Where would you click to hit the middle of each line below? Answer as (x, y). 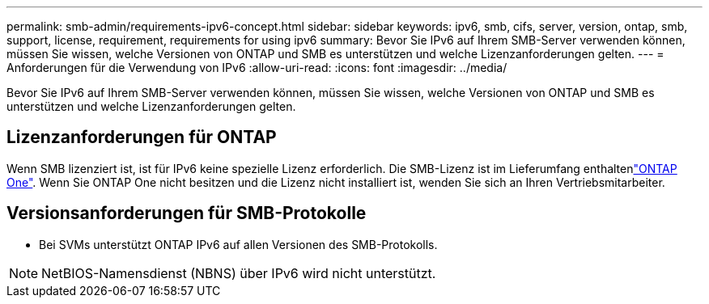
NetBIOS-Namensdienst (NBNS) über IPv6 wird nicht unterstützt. (239, 273)
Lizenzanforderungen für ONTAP (142, 137)
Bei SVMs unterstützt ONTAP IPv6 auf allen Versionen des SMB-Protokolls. (238, 244)
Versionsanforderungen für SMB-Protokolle (187, 213)
